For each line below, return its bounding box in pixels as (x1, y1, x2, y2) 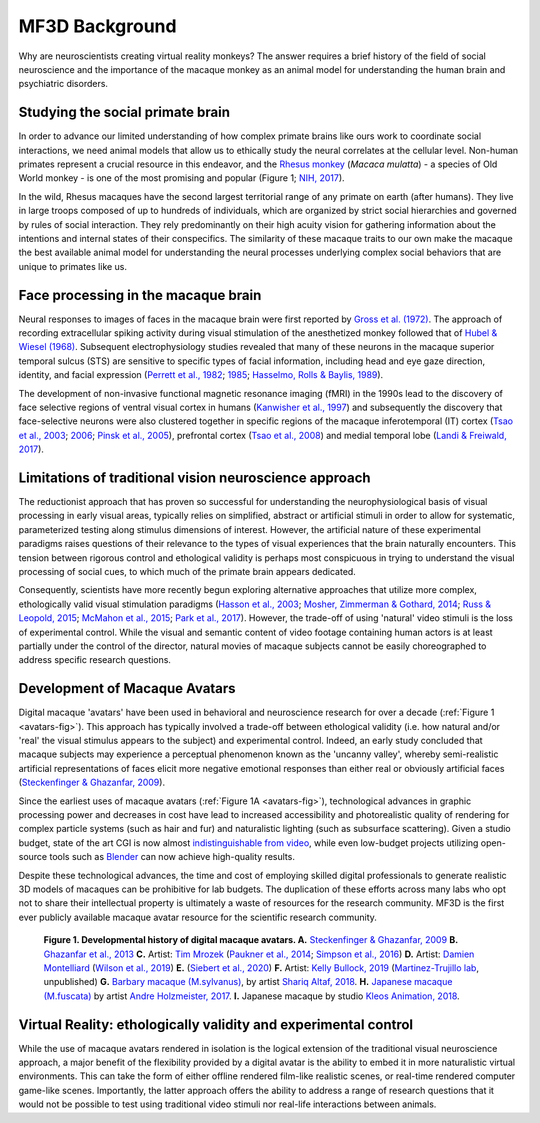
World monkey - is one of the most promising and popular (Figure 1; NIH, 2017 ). (18, 172, 345, 184)
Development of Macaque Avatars (18, 680, 236, 697)
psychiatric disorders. (18, 78, 109, 90)
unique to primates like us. (18, 260, 128, 272)
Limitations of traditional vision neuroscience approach (18, 469, 371, 486)
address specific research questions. (18, 654, 172, 666)
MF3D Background (18, 15, 177, 37)
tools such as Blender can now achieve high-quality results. (49, 851, 295, 863)
